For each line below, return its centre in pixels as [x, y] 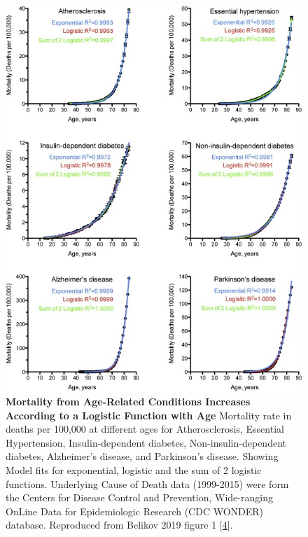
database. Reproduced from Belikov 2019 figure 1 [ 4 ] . [119, 525]
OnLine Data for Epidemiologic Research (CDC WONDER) [135, 511]
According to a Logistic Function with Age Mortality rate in [149, 415]
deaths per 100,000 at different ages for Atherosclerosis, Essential [145, 429]
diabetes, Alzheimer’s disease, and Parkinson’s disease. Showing [142, 456]
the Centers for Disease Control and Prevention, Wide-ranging [139, 497]
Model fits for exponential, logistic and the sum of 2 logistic [134, 469]
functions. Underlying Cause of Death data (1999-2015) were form [147, 483]
